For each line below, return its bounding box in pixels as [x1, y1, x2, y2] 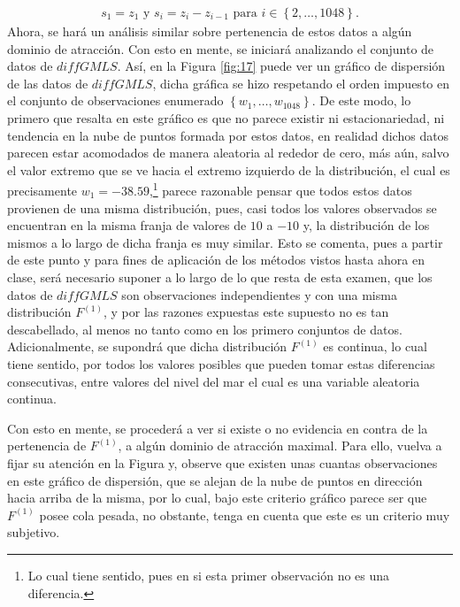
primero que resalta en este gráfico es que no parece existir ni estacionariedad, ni [7, 109, 445, 127]
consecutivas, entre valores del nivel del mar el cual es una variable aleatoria [7, 372, 420, 390]
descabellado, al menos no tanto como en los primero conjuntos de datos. [7, 319, 402, 338]
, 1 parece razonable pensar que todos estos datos [149, 179, 412, 200]
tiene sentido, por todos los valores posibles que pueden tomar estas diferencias [7, 354, 435, 373]
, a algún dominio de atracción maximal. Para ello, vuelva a [118, 436, 442, 455]
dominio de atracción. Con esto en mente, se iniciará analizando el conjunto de [7, 39, 434, 58]
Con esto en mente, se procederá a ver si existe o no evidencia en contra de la [7, 419, 428, 437]
